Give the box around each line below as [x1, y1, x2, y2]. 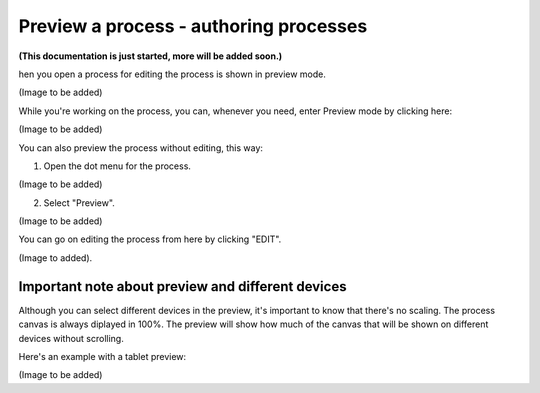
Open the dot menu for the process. [43, 160, 192, 172]
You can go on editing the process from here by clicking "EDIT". [18, 233, 282, 245]
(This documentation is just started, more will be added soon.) [18, 50, 283, 62]
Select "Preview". [43, 196, 115, 209]
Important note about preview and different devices [18, 278, 347, 295]
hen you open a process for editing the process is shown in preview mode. [18, 68, 327, 80]
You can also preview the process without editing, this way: [18, 141, 264, 154]
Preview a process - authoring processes [18, 15, 368, 37]
